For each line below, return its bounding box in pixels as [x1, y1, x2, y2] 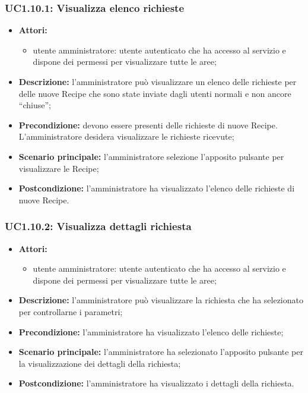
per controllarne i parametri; [18, 305, 123, 317]
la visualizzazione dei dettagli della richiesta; [18, 357, 181, 369]
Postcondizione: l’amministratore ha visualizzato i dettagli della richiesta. [18, 377, 294, 389]
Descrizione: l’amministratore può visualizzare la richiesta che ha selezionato [18, 294, 303, 306]
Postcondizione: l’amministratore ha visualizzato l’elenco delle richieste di [18, 182, 295, 194]
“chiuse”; [18, 99, 51, 111]
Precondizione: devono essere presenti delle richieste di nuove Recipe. [18, 118, 278, 131]
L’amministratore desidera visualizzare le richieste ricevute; [18, 130, 234, 143]
